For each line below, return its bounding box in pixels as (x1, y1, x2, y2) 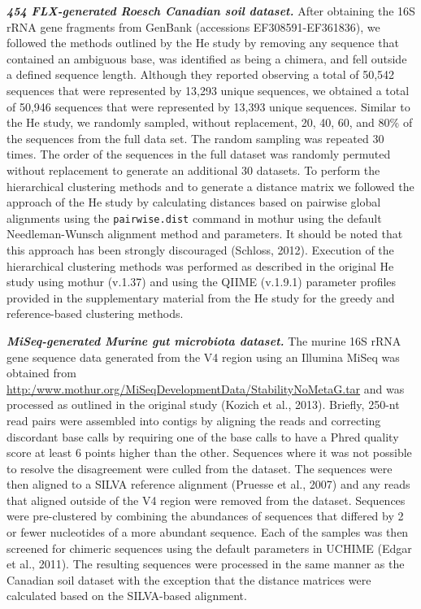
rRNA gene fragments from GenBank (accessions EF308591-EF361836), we (7, 18, 380, 35)
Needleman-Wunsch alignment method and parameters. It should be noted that (7, 225, 403, 242)
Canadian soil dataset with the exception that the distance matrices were (7, 571, 371, 588)
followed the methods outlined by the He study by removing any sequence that (7, 34, 399, 51)
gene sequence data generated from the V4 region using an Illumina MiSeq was (7, 348, 400, 365)
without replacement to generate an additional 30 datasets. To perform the (7, 161, 380, 178)
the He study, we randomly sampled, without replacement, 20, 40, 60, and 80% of (7, 114, 413, 131)
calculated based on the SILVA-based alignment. (7, 587, 247, 604)
